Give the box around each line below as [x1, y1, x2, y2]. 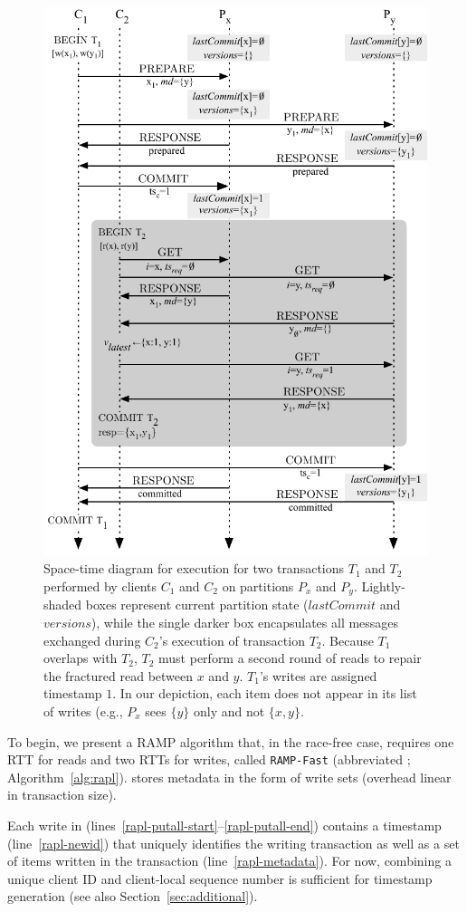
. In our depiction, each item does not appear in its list [112, 684, 417, 703]
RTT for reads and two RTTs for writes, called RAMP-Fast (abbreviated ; [7, 750, 411, 769]
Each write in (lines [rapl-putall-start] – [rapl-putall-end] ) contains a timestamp [7, 815, 442, 834]
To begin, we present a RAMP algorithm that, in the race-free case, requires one [7, 732, 454, 751]
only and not [194, 701, 265, 720]
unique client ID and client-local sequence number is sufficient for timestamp [7, 869, 433, 888]
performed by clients [43, 576, 157, 595]
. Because [321, 630, 374, 649]
